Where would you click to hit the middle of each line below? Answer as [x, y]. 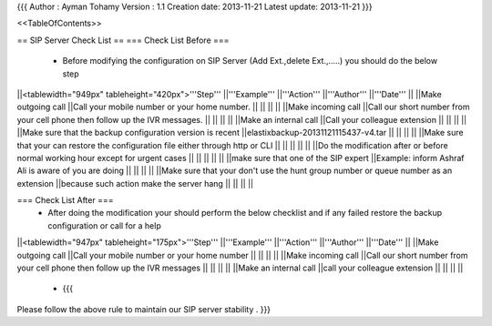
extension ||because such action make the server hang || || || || [135, 183]
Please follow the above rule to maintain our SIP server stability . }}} [144, 309]
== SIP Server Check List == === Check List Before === [123, 40]
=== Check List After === [65, 200]
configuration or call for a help [104, 225]
